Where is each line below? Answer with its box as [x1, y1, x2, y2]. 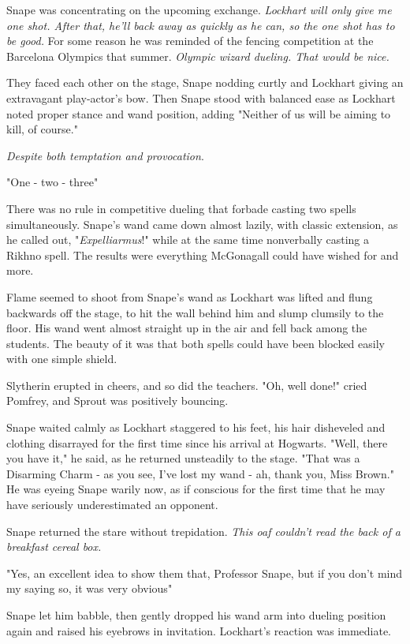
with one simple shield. [6, 350, 117, 367]
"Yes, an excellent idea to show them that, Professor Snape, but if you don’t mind [6, 564, 403, 581]
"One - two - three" [6, 174, 99, 190]
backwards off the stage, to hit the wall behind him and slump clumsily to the [6, 304, 384, 320]
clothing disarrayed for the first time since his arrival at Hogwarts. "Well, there [6, 434, 388, 451]
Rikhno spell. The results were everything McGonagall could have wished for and [6, 246, 399, 263]
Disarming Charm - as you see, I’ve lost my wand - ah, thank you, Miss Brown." [6, 465, 394, 481]
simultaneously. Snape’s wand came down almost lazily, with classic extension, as [6, 215, 398, 232]
